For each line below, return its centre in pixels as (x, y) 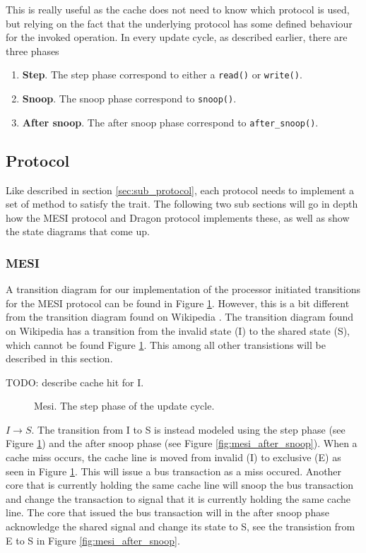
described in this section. (59, 358)
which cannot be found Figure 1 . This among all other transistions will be (166, 344)
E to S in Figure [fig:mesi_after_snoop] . (93, 540)
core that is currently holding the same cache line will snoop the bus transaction (180, 485)
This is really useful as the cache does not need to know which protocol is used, (178, 9)
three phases (33, 50)
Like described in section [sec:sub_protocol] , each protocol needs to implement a (180, 190)
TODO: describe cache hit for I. (75, 382)
